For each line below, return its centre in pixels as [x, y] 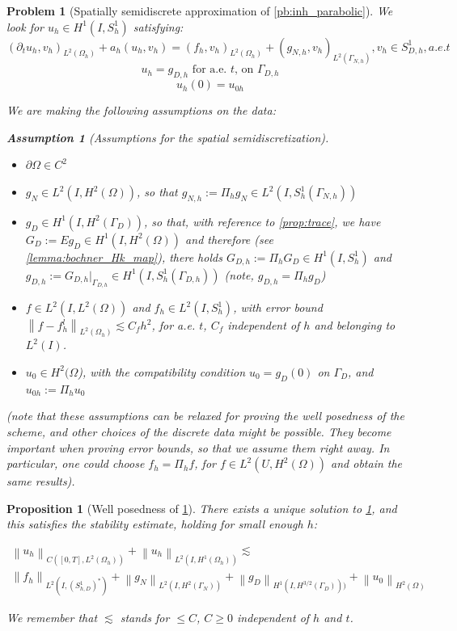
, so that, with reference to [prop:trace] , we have [262, 221]
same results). [41, 481]
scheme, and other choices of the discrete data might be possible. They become [199, 431]
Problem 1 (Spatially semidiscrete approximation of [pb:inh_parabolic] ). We [200, 11]
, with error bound [278, 307]
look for [25, 26]
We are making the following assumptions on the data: [141, 110]
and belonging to [355, 325]
